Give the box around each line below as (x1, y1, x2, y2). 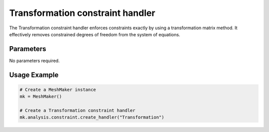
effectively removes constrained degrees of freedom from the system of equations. (9, 31, 180, 37)
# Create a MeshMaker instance (19, 87, 97, 92)
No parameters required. (9, 58, 60, 64)
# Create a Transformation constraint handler (19, 108, 135, 114)
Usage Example (9, 70, 59, 79)
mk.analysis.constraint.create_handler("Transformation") (19, 115, 164, 120)
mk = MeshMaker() (19, 94, 62, 99)
